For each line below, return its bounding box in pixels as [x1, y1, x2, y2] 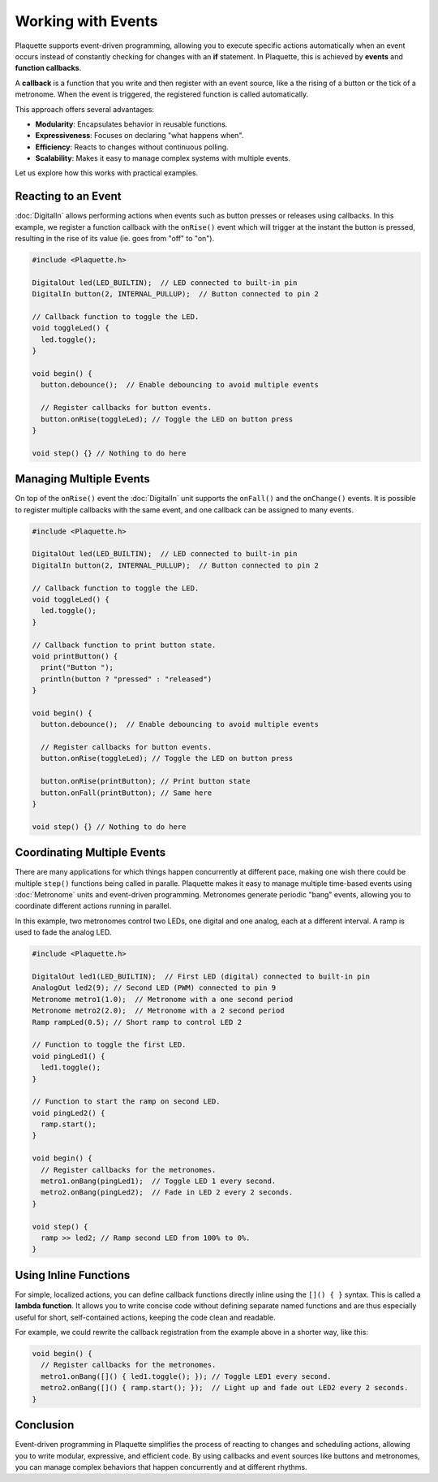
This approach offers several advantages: [15, 104, 154, 114]
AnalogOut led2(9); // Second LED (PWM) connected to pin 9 [32, 983, 277, 992]
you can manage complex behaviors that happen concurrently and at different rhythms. [15, 1462, 307, 1471]
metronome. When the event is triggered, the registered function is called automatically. [15, 89, 309, 99]
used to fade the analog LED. [15, 927, 112, 937]
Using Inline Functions [15, 1268, 131, 1282]
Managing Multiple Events [15, 472, 150, 486]
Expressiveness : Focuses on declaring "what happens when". [35, 131, 244, 140]
